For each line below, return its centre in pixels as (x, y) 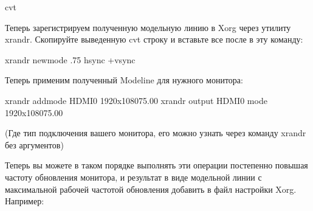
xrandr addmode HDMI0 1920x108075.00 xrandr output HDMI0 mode (136, 100)
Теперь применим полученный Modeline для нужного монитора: (124, 80)
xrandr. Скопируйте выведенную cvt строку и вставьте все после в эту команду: (154, 39)
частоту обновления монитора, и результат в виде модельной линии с (133, 177)
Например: (25, 201)
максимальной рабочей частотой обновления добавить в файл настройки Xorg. (151, 189)
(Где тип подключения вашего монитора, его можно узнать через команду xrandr (156, 133)
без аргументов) (34, 144)
